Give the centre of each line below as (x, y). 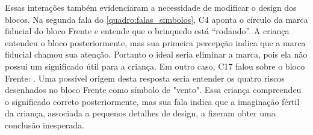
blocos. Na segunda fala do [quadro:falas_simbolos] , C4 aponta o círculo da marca (156, 19)
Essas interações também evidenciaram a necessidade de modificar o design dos (151, 7)
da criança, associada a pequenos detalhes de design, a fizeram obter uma (140, 113)
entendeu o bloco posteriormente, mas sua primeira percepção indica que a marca (155, 42)
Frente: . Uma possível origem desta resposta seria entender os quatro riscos (145, 78)
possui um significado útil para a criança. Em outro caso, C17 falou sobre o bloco (155, 66)
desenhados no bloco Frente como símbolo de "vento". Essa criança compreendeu (153, 90)
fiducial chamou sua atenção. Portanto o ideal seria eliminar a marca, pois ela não (156, 54)
